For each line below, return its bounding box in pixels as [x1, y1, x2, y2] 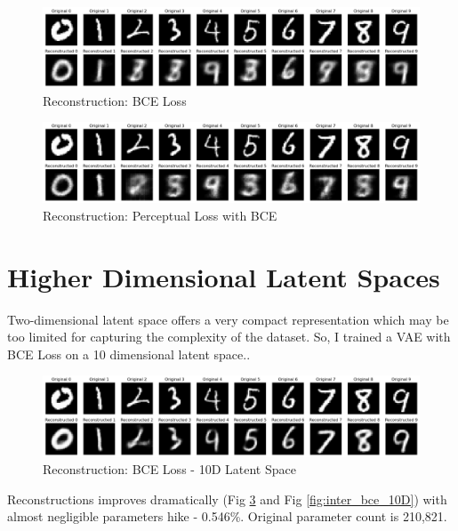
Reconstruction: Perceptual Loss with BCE [43, 205, 277, 224]
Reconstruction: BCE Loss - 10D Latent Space [43, 460, 296, 479]
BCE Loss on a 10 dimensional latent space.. [7, 344, 251, 363]
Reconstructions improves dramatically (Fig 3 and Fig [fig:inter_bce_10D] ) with [7, 489, 447, 508]
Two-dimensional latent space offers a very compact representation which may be [7, 310, 449, 328]
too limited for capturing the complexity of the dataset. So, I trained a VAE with [7, 327, 451, 346]
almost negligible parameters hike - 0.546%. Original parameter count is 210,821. [7, 507, 447, 526]
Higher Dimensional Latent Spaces [7, 258, 440, 294]
